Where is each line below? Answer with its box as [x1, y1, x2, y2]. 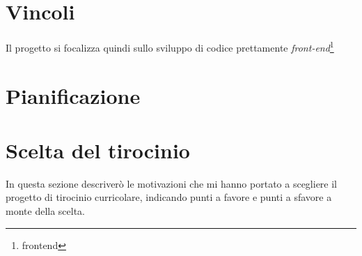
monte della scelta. [6, 204, 86, 218]
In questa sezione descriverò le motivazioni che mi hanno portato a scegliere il [6, 176, 338, 190]
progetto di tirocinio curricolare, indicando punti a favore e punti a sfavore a [6, 190, 332, 204]
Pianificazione [6, 81, 141, 110]
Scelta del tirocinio [6, 135, 190, 164]
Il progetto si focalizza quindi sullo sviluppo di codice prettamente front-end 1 [6, 38, 334, 54]
